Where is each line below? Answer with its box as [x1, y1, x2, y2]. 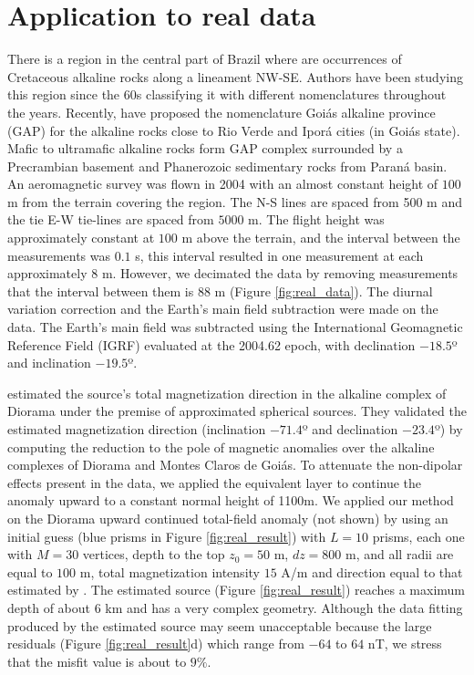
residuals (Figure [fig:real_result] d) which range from [7, 634, 304, 653]
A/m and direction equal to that [281, 562, 463, 581]
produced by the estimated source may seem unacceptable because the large [7, 616, 432, 635]
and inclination [7, 353, 91, 372]
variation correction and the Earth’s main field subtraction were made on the [7, 299, 438, 318]
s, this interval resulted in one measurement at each [135, 245, 424, 265]
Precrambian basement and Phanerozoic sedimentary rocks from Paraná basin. [7, 156, 448, 175]
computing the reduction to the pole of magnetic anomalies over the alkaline [7, 437, 435, 456]
